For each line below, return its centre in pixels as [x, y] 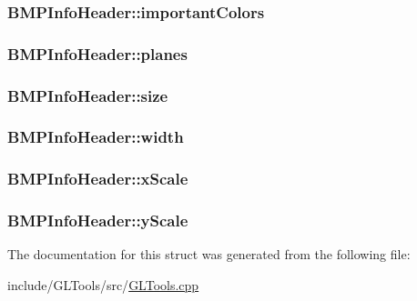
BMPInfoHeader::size [88, 95]
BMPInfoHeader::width [96, 137]
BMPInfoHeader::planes [97, 53]
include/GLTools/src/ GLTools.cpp [103, 285]
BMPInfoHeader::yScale [98, 221]
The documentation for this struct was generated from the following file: [209, 254]
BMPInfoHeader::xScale [98, 179]
